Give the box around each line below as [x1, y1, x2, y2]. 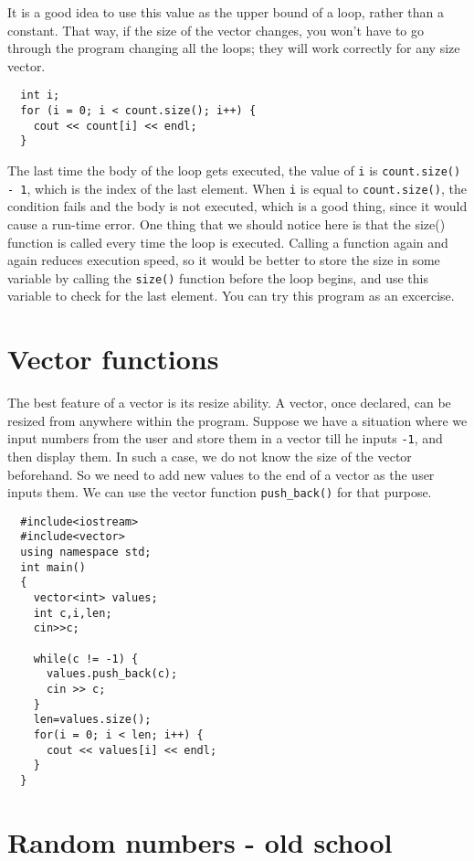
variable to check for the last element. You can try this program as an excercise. [7, 286, 455, 305]
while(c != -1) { [33, 652, 139, 665]
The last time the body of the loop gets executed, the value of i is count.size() [7, 161, 461, 179]
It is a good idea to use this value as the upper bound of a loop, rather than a [7, 3, 445, 21]
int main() [20, 560, 86, 574]
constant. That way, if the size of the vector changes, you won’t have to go [7, 20, 424, 39]
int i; [20, 89, 60, 102]
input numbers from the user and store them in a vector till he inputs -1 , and [7, 429, 443, 448]
